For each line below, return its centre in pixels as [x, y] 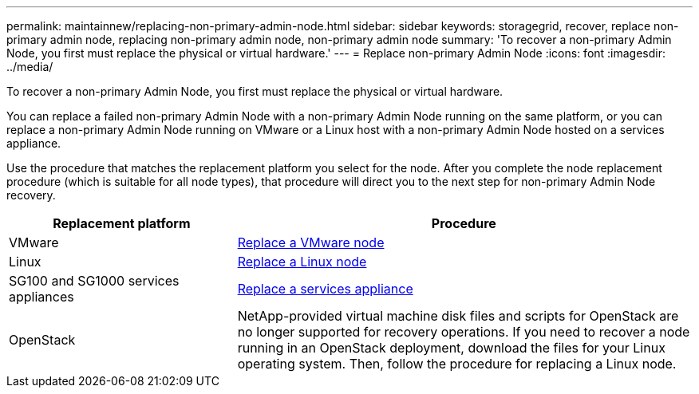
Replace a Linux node [302, 262]
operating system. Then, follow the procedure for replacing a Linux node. [457, 364]
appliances [41, 297]
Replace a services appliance [325, 289]
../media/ [30, 67]
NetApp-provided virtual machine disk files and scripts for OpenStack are [458, 316]
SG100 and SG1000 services [94, 281]
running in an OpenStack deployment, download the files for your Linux [451, 348]
